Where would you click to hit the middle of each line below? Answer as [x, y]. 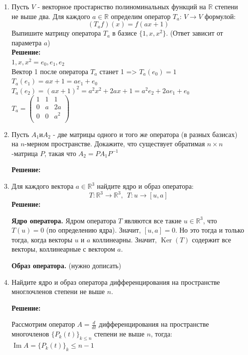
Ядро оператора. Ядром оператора [64, 220]
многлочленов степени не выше [58, 291]
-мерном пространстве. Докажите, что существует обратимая [115, 144]
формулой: [220, 16]
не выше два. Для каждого [51, 16]
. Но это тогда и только [210, 230]
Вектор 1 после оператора [50, 71]
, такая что [60, 153]
